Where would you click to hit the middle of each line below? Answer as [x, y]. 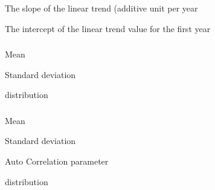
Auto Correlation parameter [57, 161]
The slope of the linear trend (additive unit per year [101, 8]
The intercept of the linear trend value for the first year [108, 28]
